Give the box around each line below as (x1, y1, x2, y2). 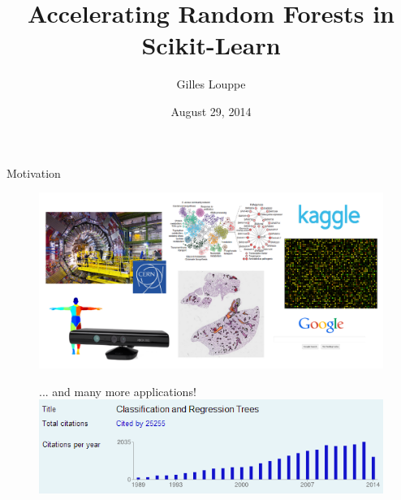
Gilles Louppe (176, 75, 246, 93)
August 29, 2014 (170, 102, 252, 119)
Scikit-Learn (141, 28, 281, 62)
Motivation (6, 164, 61, 181)
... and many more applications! (39, 382, 196, 399)
